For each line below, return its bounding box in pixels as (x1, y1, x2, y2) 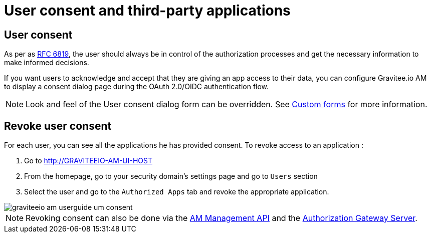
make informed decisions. (4, 58, 89, 67)
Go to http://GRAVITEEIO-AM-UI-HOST (24, 156, 152, 165)
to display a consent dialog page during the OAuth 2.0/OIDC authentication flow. (4, 82, 269, 91)
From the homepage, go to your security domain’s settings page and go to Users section (24, 172, 318, 181)
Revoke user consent (4, 119, 112, 132)
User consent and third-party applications (4, 2, 291, 19)
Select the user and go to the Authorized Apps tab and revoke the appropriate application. (24, 187, 329, 196)
